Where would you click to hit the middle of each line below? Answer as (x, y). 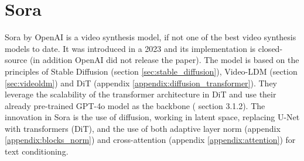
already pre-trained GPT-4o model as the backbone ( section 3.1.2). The (135, 105)
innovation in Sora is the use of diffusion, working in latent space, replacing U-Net (152, 117)
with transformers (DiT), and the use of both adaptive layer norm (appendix (143, 128)
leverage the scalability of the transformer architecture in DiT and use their (141, 94)
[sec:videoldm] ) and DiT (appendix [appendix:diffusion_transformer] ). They (141, 83)
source (16, 60)
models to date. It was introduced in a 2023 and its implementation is (130, 48)
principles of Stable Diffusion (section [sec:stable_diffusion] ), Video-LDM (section (151, 71)
